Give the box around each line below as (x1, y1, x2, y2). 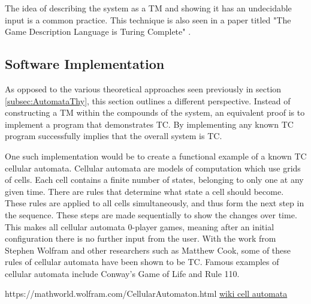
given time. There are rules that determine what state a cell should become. (5, 185, 284, 197)
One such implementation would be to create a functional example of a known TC (5, 149, 307, 162)
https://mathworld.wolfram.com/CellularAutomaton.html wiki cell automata (5, 287, 288, 300)
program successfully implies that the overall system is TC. (5, 130, 222, 142)
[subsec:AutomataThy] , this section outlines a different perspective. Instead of (5, 94, 291, 107)
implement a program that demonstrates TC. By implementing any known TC (5, 118, 294, 130)
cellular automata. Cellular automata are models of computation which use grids (5, 161, 301, 174)
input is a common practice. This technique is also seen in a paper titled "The (5, 13, 291, 26)
